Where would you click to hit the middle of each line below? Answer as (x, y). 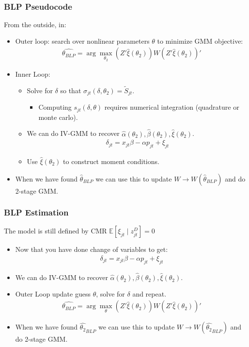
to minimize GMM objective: (200, 41)
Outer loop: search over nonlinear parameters (82, 41)
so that (71, 90)
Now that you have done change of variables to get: (92, 249)
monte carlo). (58, 117)
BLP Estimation (36, 212)
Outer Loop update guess (53, 293)
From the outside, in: (35, 25)
